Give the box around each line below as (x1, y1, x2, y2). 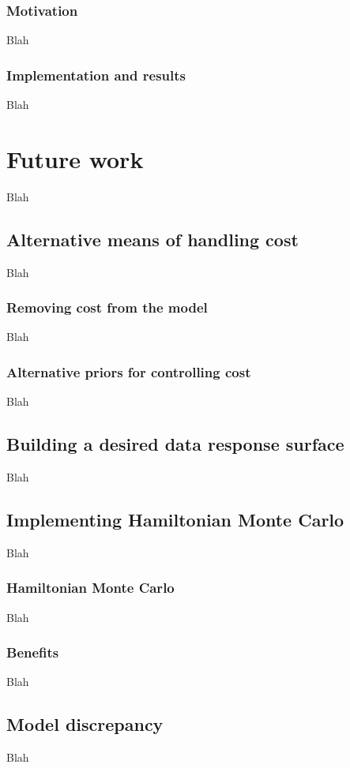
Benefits (6, 642, 59, 662)
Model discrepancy (6, 712, 164, 736)
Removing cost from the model (6, 298, 208, 317)
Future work (6, 142, 144, 174)
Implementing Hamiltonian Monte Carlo (6, 507, 344, 531)
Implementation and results (6, 65, 186, 84)
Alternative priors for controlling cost (6, 362, 251, 381)
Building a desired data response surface (6, 432, 344, 456)
